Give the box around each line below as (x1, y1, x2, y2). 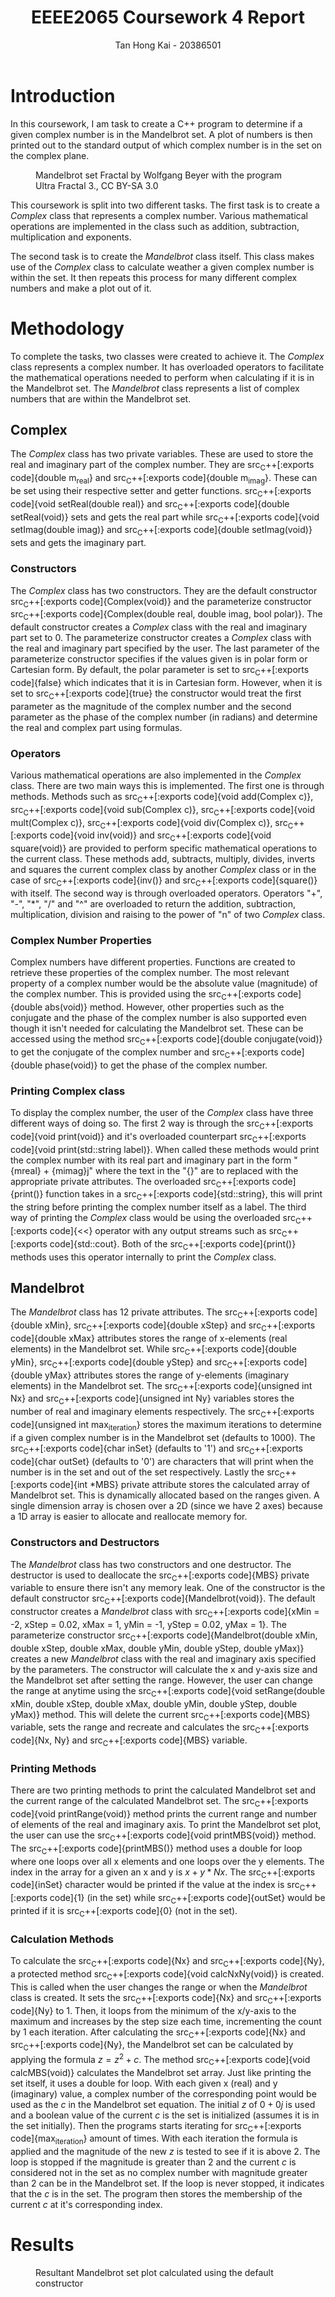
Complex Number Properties (10, 933, 153, 947)
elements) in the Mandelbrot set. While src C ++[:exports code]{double (10, 1342, 297, 1357)
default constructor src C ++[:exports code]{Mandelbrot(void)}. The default (10, 1592, 316, 1607)
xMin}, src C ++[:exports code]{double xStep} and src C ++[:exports (44, 1319, 316, 1333)
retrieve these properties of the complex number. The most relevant (10, 967, 290, 979)
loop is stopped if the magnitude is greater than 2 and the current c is (10, 2156, 297, 2168)
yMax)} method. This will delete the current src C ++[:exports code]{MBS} (10, 1708, 311, 1723)
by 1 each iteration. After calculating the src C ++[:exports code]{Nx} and (10, 2026, 306, 2040)
